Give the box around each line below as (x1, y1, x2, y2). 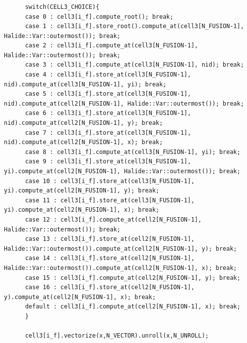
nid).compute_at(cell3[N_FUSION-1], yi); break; (4, 80, 167, 88)
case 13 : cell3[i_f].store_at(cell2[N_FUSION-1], (25, 235, 195, 243)
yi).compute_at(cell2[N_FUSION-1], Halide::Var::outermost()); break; (4, 168, 241, 175)
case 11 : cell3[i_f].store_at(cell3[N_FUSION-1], (25, 196, 195, 204)
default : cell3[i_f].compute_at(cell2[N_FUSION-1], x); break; (25, 303, 241, 310)
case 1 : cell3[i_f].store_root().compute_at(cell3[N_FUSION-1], (25, 23, 244, 30)
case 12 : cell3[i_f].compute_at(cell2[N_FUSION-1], (25, 216, 202, 223)
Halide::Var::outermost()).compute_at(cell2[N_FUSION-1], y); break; (4, 245, 237, 252)
